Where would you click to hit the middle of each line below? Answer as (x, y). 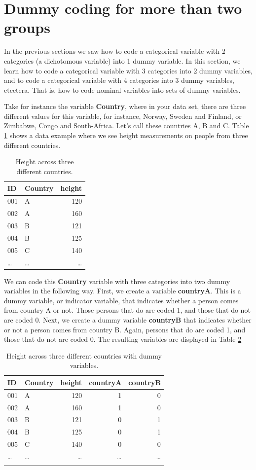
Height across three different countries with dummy (84, 355)
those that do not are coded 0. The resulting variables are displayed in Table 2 (123, 339)
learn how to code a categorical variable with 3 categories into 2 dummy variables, (128, 70)
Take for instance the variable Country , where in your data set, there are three (125, 106)
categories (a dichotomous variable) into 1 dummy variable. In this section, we (122, 60)
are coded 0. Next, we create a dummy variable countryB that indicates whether (128, 319)
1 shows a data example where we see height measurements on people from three (126, 135)
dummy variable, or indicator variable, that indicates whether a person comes (121, 300)
